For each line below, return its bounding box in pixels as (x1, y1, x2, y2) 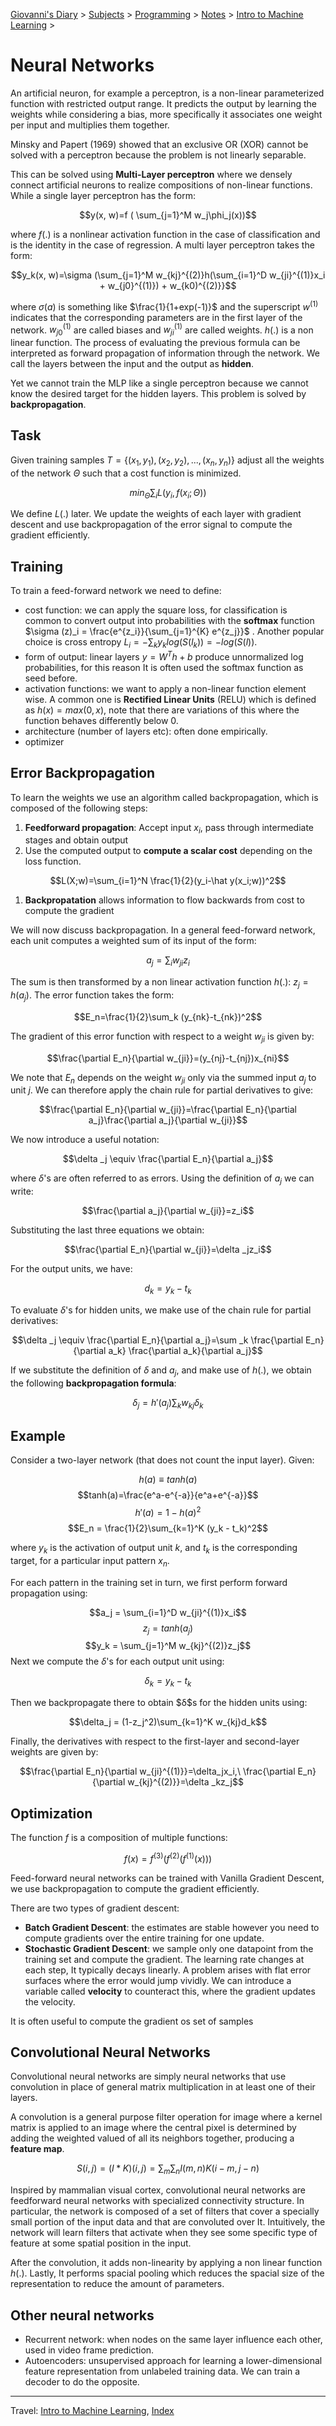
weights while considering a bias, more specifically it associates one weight (10, 108, 323, 120)
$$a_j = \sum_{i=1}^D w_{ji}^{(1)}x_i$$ (89, 1606, 247, 1618)
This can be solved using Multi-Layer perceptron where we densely (10, 168, 293, 180)
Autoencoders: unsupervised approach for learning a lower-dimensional (24, 2355, 323, 2367)
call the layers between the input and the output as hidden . (10, 358, 254, 370)
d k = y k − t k (144, 1282, 192, 1296)
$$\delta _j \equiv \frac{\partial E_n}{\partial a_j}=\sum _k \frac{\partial (11, 1334, 304, 1346)
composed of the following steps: (10, 802, 148, 814)
